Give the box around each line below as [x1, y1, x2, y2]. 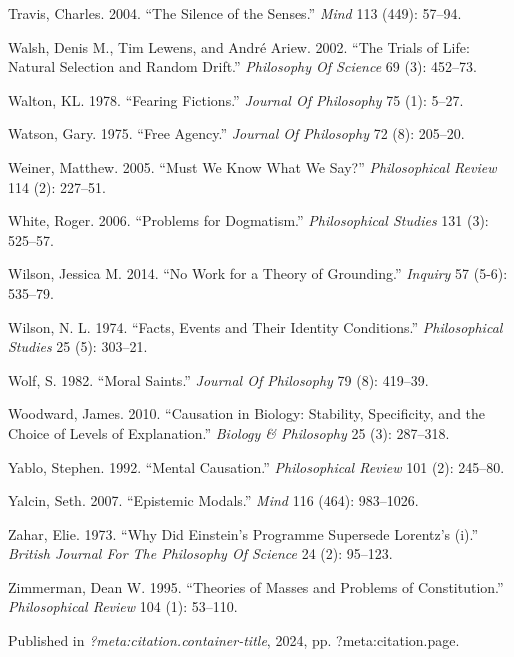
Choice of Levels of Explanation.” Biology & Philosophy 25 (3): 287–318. [8, 422, 450, 443]
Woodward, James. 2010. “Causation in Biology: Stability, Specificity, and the [8, 403, 486, 424]
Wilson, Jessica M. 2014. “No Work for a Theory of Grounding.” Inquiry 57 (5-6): [8, 263, 508, 284]
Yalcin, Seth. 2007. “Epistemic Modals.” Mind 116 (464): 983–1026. [8, 490, 419, 511]
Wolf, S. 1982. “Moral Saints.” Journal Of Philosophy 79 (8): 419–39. [8, 369, 429, 390]
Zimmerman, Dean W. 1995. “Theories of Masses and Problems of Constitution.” [8, 576, 504, 597]
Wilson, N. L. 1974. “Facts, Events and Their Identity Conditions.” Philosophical [8, 316, 503, 337]
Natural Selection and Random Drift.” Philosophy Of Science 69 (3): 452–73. [8, 56, 477, 77]
